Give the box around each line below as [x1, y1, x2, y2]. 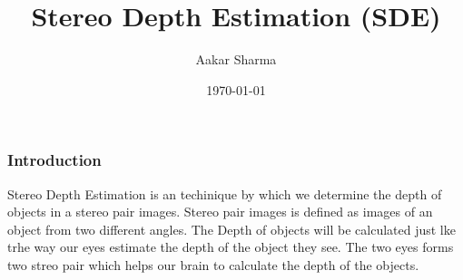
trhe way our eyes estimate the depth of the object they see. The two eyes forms [7, 237, 454, 256]
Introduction [7, 149, 102, 171]
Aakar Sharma [195, 50, 277, 69]
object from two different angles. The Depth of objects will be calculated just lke [7, 219, 456, 238]
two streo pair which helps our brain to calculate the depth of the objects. [7, 255, 419, 274]
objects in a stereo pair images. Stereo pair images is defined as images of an [7, 202, 433, 221]
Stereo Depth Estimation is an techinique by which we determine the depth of [7, 184, 442, 203]
